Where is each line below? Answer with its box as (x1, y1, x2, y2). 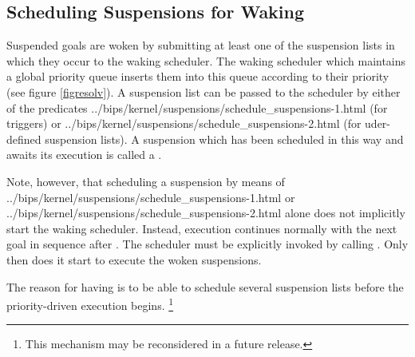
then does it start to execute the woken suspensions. (6, 251, 262, 268)
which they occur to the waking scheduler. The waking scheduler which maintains (6, 52, 406, 69)
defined (6, 130, 41, 147)
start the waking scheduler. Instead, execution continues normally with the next (6, 220, 397, 236)
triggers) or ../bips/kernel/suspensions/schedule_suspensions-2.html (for (6, 115, 362, 132)
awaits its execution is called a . (6, 146, 162, 163)
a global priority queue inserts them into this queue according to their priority (6, 68, 389, 85)
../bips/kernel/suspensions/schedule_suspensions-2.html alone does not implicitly (6, 204, 405, 221)
